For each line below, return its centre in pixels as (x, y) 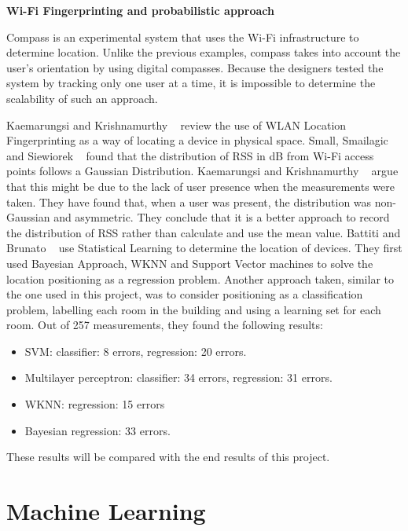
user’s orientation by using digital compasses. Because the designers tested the (195, 67)
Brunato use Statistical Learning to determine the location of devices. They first (204, 248)
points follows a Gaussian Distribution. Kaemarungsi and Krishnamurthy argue (202, 171)
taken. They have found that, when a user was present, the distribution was (189, 201)
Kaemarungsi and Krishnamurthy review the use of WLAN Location (176, 125)
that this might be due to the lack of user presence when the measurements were (200, 186)
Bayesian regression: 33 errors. (97, 430)
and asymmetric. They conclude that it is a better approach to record (222, 217)
